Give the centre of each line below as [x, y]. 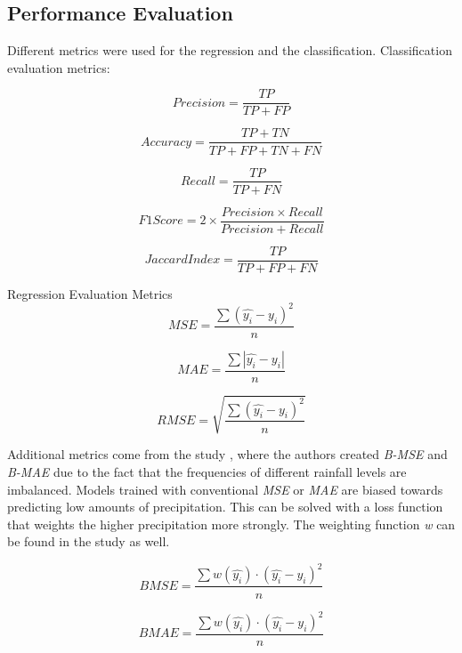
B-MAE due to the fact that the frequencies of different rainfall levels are [207, 472]
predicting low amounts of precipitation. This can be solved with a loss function [225, 507]
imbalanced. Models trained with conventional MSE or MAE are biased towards [225, 489]
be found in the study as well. [89, 541]
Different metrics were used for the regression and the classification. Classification [230, 50]
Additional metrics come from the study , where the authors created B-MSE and [227, 454]
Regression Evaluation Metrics [90, 293]
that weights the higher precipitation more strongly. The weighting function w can [231, 524]
